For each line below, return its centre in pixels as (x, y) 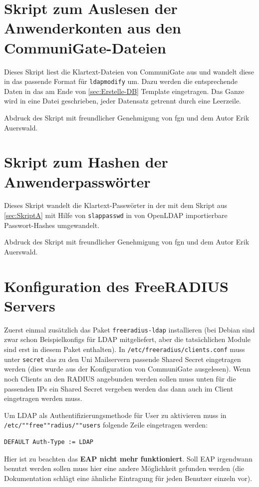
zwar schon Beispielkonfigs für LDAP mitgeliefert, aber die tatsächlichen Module (127, 339)
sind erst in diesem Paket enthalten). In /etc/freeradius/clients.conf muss (125, 349)
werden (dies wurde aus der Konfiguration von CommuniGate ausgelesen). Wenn (128, 369)
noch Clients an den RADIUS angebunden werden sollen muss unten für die (120, 378)
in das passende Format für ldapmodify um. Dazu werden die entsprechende (121, 81)
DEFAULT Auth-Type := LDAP (49, 442)
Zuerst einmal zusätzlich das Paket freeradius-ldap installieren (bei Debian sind (129, 329)
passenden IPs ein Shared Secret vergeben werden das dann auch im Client (119, 388)
